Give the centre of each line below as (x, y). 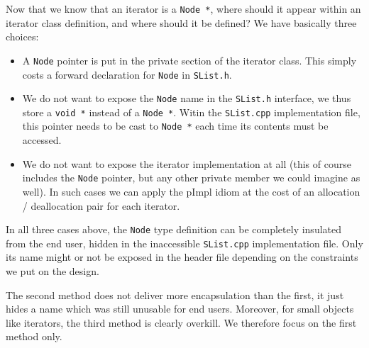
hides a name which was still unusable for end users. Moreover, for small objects (180, 309)
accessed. (42, 140)
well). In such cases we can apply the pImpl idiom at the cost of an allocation (191, 191)
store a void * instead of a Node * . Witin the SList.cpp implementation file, (191, 112)
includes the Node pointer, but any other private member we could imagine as (191, 178)
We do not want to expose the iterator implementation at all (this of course (187, 163)
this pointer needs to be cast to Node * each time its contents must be (175, 126)
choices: (22, 37)
